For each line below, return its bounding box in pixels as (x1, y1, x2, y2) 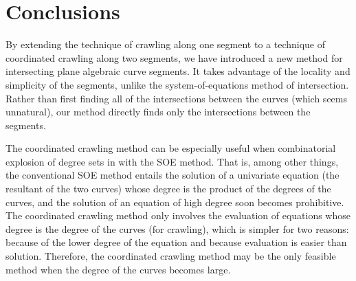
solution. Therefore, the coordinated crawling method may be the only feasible (5, 249, 336, 263)
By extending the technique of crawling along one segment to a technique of (5, 37, 326, 52)
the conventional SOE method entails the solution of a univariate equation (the (5, 168, 340, 182)
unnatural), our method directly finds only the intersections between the (5, 104, 311, 119)
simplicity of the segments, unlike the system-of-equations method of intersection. (5, 77, 349, 91)
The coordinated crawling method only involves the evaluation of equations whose (5, 208, 351, 223)
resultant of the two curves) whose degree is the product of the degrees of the (5, 181, 331, 196)
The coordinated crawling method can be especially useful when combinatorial (5, 141, 336, 155)
